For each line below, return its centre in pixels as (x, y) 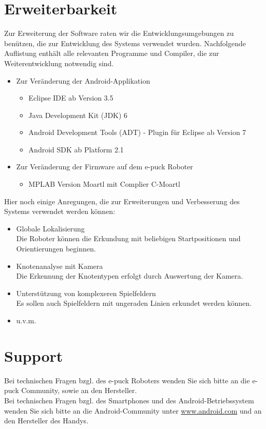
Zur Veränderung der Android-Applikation (83, 80)
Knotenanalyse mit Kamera (60, 266)
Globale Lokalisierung (50, 228)
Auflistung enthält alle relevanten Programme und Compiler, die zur (112, 53)
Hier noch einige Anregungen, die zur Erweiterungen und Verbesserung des (122, 201)
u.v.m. (26, 320)
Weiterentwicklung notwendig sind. (59, 63)
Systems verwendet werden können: (60, 211)
